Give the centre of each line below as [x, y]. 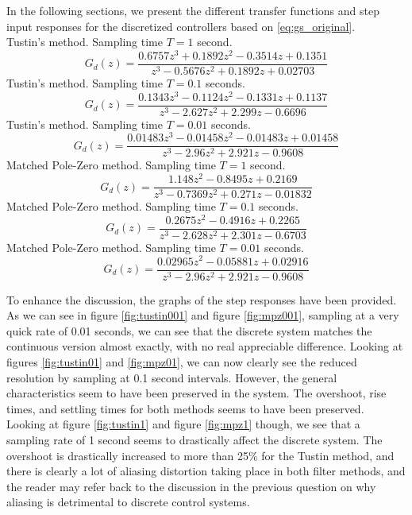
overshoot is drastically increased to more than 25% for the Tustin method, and [200, 455]
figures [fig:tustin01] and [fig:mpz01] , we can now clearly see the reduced [182, 361]
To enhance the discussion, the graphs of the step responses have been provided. [202, 299]
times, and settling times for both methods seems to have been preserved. [185, 408]
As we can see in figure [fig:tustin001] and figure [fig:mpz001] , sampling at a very [203, 315]
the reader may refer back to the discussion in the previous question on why [191, 486]
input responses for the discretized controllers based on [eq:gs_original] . [181, 26]
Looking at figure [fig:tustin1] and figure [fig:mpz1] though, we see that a [183, 424]
